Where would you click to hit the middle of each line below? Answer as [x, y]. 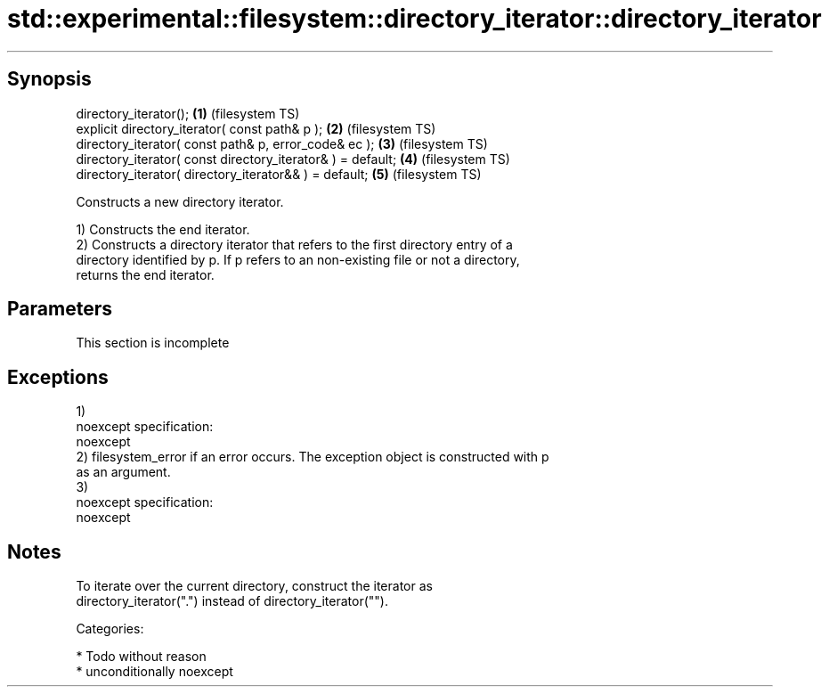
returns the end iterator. [145, 274]
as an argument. [123, 472]
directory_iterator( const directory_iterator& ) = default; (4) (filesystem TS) [293, 159]
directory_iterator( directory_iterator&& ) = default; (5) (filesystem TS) [279, 174]
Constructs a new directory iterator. [180, 201]
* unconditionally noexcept [154, 672]
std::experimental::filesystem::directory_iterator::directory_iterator [414, 19]
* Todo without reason [141, 657]
